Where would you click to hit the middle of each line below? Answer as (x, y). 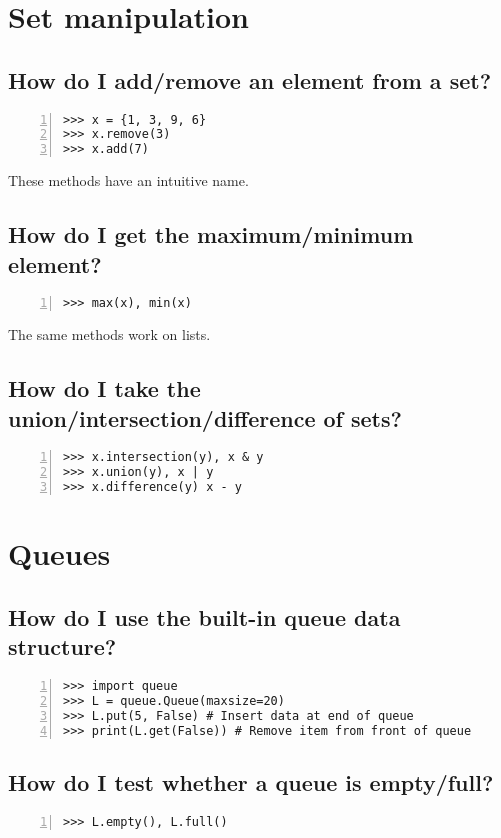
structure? (62, 646)
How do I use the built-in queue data (204, 616)
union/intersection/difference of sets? (205, 417)
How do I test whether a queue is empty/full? (251, 781)
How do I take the (104, 388)
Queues (59, 553)
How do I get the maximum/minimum (211, 234)
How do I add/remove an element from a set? (250, 79)
